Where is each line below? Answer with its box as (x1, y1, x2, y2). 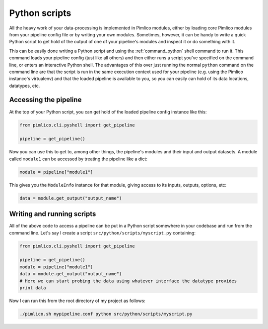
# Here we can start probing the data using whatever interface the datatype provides (19, 278, 237, 284)
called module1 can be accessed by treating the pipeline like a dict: (9, 156, 147, 162)
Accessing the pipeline (9, 96, 82, 104)
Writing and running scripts (9, 210, 96, 219)
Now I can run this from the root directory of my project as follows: (9, 298, 146, 304)
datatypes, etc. (9, 83, 40, 89)
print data (19, 285, 46, 291)
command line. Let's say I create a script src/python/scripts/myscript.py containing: (9, 229, 196, 236)
